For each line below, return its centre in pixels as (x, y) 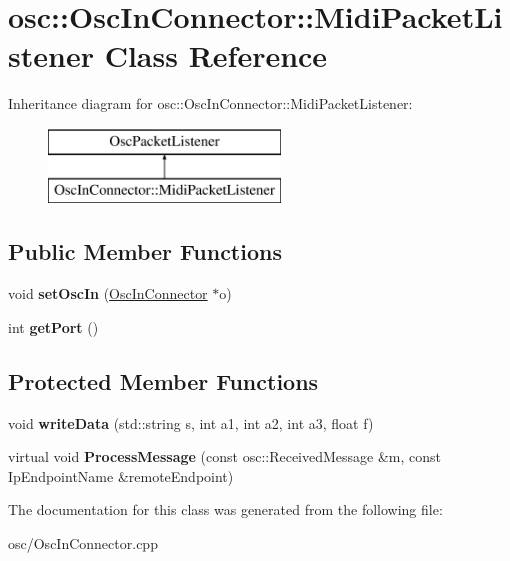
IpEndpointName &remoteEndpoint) (121, 475)
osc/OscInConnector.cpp (83, 543)
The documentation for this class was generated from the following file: (225, 509)
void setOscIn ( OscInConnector (108, 293)
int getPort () (53, 326)
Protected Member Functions (163, 380)
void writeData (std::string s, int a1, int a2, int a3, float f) (191, 422)
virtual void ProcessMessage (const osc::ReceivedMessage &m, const (225, 456)
